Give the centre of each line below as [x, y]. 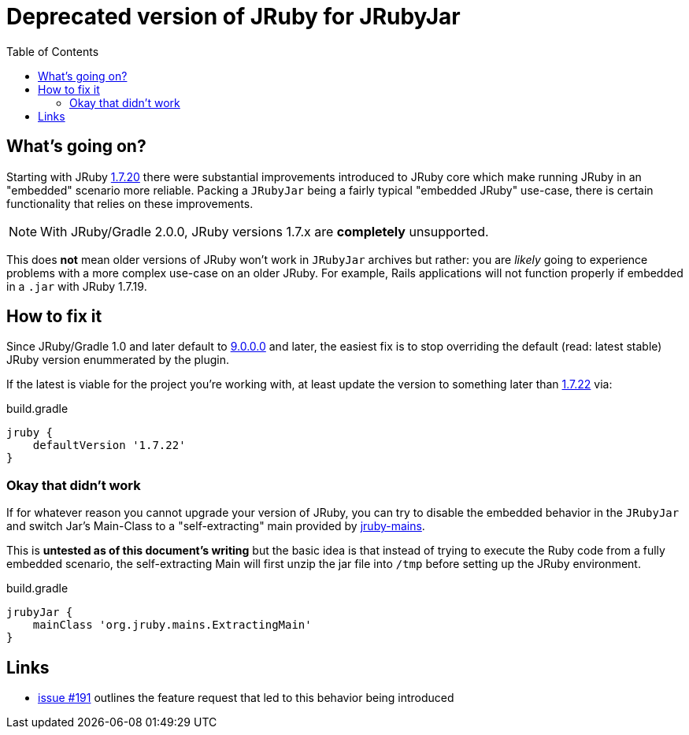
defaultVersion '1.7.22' [109, 445]
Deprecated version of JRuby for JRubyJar [233, 17]
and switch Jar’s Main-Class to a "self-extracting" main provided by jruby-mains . [216, 526]
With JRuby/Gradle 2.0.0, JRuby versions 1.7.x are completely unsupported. [265, 231]
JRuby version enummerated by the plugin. [118, 360]
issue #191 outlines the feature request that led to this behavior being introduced [246, 698]
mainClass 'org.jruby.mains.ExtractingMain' [172, 625]
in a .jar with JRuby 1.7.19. [77, 286]
